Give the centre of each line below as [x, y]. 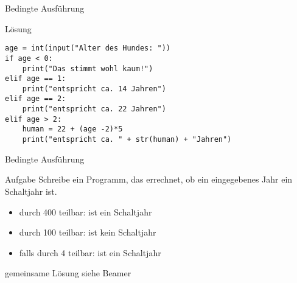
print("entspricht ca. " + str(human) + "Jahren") [127, 140]
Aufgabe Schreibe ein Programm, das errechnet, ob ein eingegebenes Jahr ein [149, 179]
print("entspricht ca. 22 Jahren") [94, 109]
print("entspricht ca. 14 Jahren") [94, 89]
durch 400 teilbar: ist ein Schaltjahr [86, 211]
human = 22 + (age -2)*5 [72, 129]
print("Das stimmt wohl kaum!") [88, 68]
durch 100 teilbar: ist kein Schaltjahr [88, 232]
